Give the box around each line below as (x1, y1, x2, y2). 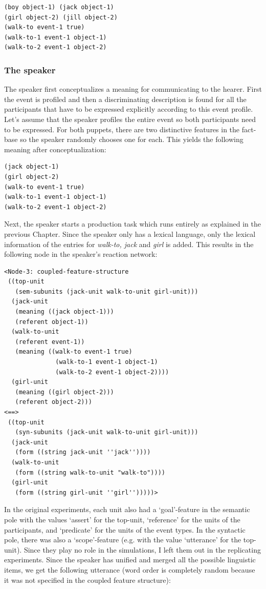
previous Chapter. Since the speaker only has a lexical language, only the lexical (4, 228, 256, 239)
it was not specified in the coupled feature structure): (4, 574, 171, 585)
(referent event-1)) (15, 338, 85, 346)
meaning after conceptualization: (4, 144, 106, 154)
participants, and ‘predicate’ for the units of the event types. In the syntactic (4, 524, 246, 535)
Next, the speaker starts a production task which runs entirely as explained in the (4, 218, 261, 229)
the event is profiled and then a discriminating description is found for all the (4, 93, 247, 104)
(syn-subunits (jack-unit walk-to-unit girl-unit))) (15, 429, 198, 436)
